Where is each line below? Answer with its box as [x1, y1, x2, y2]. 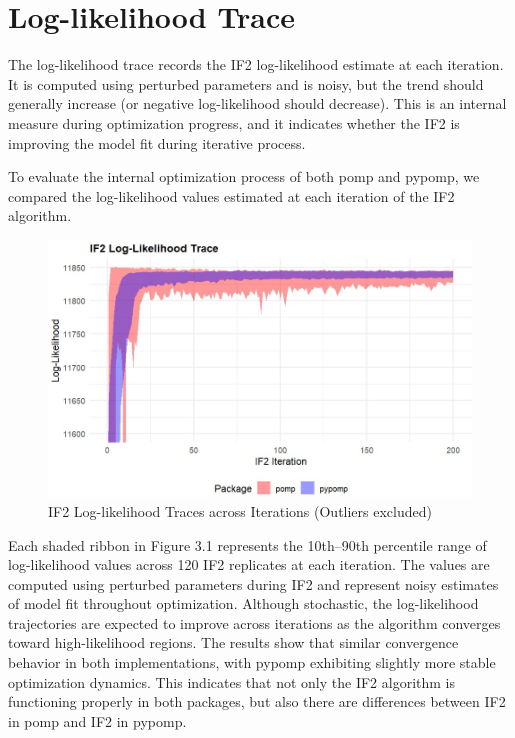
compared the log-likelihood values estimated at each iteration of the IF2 [8, 185, 455, 206]
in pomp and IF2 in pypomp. [8, 710, 187, 731]
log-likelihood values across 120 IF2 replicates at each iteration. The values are [8, 554, 490, 575]
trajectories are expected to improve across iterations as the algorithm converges [8, 612, 501, 633]
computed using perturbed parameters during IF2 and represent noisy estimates [8, 573, 499, 594]
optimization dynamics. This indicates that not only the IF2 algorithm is [8, 671, 456, 692]
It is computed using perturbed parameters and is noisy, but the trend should [8, 73, 484, 94]
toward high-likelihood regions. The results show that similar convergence [8, 632, 459, 653]
